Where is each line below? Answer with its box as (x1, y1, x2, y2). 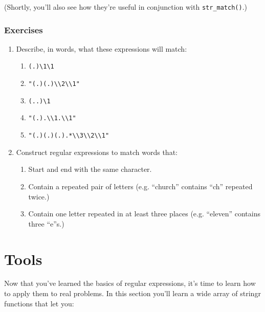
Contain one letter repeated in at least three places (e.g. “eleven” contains (28, 208, 260, 219)
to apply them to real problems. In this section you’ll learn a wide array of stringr (4, 288, 261, 299)
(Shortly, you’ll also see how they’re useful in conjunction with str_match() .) (4, 2, 247, 12)
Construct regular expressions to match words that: (16, 146, 178, 157)
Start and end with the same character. (28, 164, 152, 174)
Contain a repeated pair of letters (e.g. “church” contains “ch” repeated (28, 181, 253, 191)
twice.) (28, 191, 50, 202)
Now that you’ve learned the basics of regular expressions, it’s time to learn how (4, 278, 256, 288)
